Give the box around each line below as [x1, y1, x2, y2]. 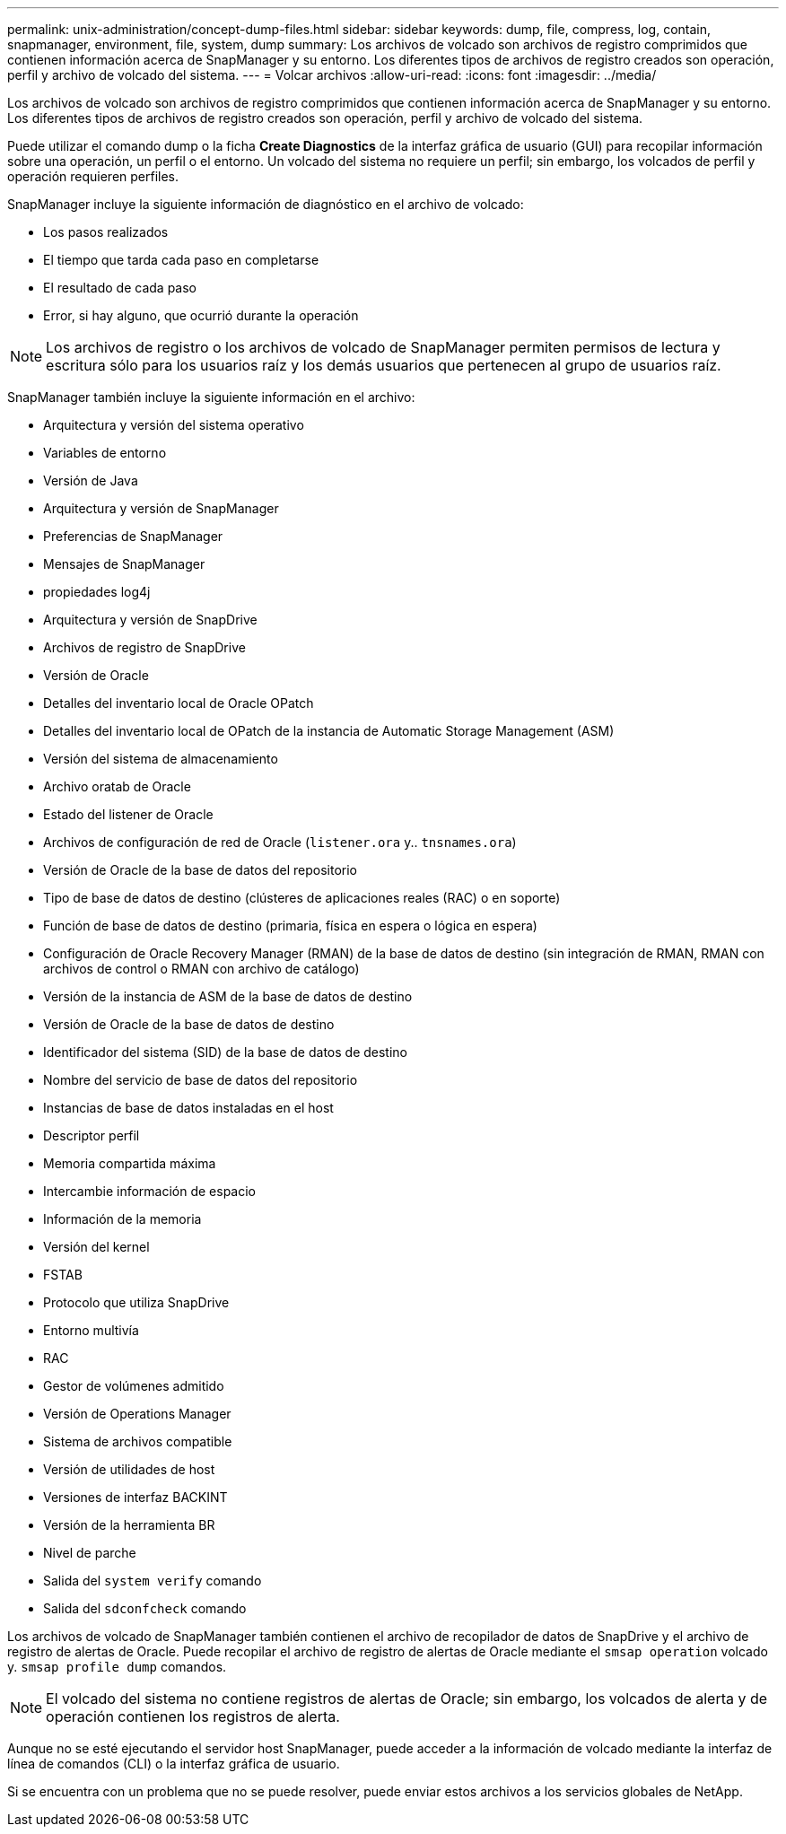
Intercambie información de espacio [43, 1183, 257, 1199]
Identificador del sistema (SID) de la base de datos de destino [43, 1044, 407, 1060]
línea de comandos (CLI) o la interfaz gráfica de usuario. [7, 1756, 340, 1771]
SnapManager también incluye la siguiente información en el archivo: [7, 389, 415, 405]
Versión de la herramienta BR [43, 1517, 215, 1533]
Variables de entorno [43, 445, 167, 460]
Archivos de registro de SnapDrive [43, 640, 246, 655]
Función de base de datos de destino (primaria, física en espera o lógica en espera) [43, 918, 537, 933]
